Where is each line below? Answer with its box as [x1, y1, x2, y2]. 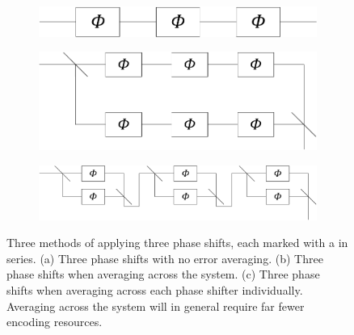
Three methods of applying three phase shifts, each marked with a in [6, 234, 348, 251]
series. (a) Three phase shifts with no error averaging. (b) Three [6, 249, 323, 266]
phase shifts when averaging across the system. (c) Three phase [6, 266, 320, 283]
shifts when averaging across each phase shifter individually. [6, 282, 303, 299]
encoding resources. [6, 313, 103, 330]
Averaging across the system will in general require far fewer [6, 297, 305, 314]
